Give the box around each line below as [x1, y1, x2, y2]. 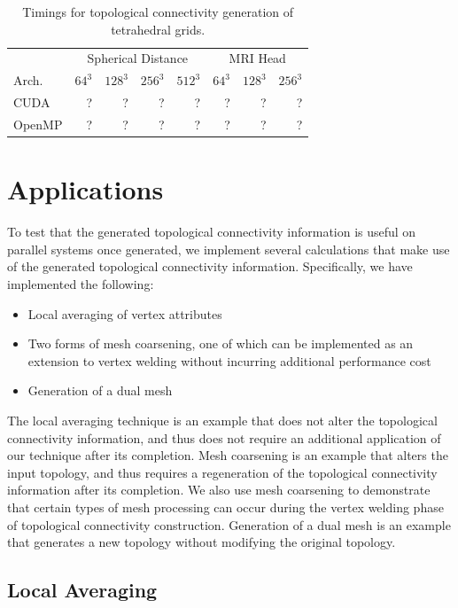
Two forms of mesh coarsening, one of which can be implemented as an [27, 334, 414, 353]
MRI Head [229, 49, 286, 67]
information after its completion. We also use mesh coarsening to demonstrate [7, 480, 431, 499]
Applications [7, 171, 164, 207]
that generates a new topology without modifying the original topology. [7, 533, 396, 551]
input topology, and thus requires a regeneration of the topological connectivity [7, 463, 438, 481]
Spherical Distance [87, 49, 189, 67]
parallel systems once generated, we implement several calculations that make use [7, 239, 450, 258]
